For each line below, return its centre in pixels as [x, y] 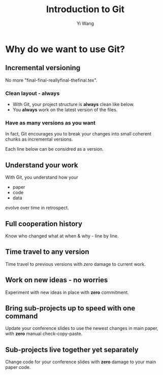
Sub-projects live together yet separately [72, 349]
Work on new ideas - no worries [57, 280]
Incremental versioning [43, 68]
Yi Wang [85, 23]
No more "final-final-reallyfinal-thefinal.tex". [51, 80]
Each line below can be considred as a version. [55, 149]
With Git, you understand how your [42, 177]
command [22, 316]
